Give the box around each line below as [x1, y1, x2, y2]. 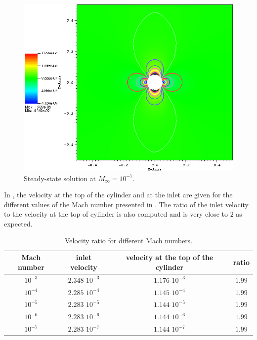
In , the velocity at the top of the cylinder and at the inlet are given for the [4, 189, 233, 200]
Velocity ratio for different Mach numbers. [64, 235, 193, 245]
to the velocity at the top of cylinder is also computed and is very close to [4, 209, 228, 219]
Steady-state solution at [24, 173, 96, 183]
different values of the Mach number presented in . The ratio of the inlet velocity [4, 199, 249, 209]
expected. [4, 219, 33, 229]
